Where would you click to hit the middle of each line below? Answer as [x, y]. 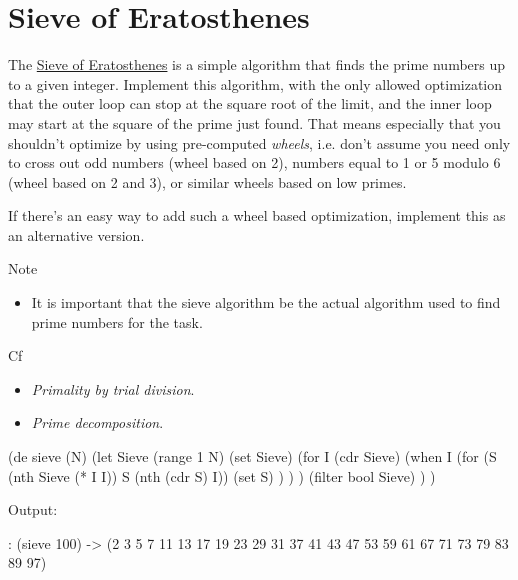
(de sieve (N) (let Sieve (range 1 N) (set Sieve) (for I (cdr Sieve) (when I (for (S [252, 456]
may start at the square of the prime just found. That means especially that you [254, 122]
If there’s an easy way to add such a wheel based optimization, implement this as [257, 215]
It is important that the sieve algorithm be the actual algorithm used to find [266, 302]
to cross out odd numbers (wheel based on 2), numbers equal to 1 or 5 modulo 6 [254, 162]
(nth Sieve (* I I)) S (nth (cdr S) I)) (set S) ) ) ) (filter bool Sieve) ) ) [222, 475]
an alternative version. [76, 234]
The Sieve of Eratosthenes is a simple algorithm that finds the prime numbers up [257, 64]
